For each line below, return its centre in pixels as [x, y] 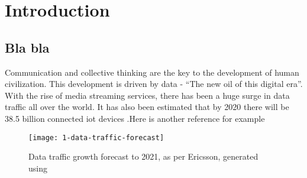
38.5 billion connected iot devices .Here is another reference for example [135, 118]
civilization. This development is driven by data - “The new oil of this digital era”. [154, 84]
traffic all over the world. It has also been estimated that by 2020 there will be [147, 107]
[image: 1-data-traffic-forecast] [96, 137]
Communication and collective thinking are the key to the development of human [152, 72]
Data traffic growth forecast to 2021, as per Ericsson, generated [143, 156]
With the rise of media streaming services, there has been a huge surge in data [147, 95]
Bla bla [27, 47]
